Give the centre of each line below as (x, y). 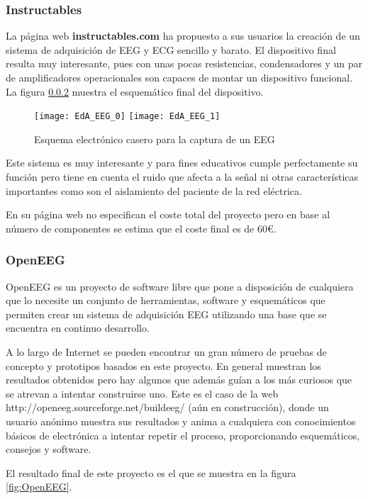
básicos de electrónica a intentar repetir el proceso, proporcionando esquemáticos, (183, 435)
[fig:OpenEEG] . (39, 487)
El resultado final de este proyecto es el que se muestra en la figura (151, 472)
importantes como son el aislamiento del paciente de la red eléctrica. (154, 190)
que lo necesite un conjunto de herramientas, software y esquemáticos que (166, 300)
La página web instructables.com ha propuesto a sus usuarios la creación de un (183, 36)
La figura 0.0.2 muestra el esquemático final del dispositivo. (135, 91)
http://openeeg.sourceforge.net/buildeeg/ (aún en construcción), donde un (167, 407)
